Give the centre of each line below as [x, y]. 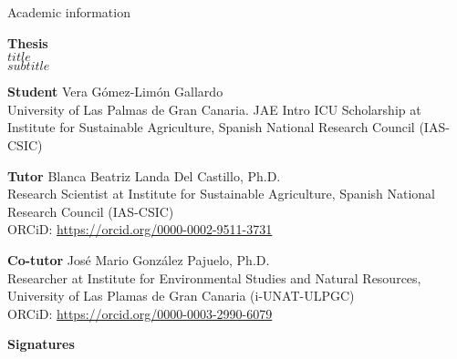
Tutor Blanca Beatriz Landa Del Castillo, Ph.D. [144, 175]
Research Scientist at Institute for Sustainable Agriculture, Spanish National [221, 194]
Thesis [28, 42]
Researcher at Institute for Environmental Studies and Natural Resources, [214, 277]
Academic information [69, 12]
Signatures [41, 344]
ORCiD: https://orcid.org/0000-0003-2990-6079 [140, 313]
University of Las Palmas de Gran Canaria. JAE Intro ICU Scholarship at [214, 109]
